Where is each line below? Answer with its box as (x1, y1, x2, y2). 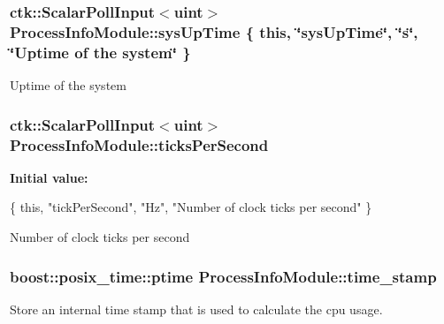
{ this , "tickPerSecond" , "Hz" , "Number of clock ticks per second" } (10, 198, 372, 216)
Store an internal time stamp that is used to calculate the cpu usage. (10, 299, 383, 318)
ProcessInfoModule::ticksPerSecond (10, 133, 269, 155)
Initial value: (10, 168, 88, 186)
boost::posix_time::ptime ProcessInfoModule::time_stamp (10, 265, 437, 287)
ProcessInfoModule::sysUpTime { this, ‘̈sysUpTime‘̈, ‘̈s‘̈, (10, 20, 418, 42)
